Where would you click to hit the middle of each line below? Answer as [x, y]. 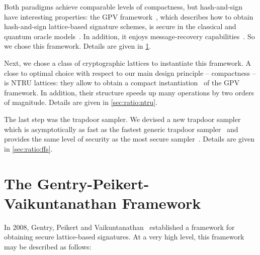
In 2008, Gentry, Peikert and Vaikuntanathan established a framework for [119, 227]
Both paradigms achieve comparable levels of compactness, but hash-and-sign [123, 7]
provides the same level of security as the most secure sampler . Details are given [129, 139]
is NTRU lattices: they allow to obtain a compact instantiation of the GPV [122, 83]
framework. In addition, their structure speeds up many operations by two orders [129, 92]
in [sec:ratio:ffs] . [28, 148]
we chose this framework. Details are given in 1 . [78, 46]
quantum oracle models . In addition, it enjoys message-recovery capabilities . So [129, 36]
